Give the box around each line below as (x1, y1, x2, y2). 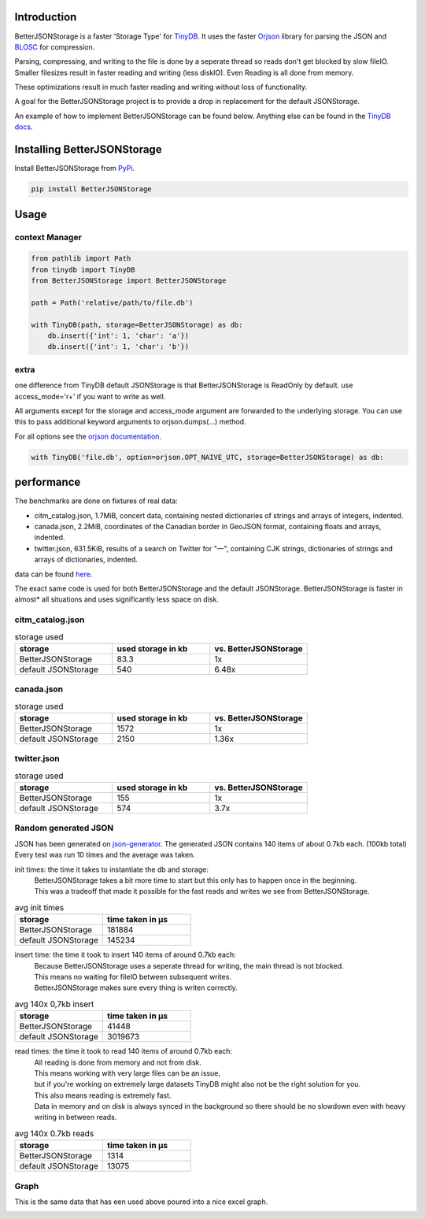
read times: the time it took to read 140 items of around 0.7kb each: (14, 1047, 232, 1056)
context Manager (14, 232, 82, 243)
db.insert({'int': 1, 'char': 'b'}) (47, 343, 189, 351)
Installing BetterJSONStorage (14, 143, 162, 157)
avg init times (14, 902, 65, 913)
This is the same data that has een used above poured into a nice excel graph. (14, 1197, 268, 1206)
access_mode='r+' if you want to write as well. (14, 391, 166, 401)
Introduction (14, 10, 77, 24)
